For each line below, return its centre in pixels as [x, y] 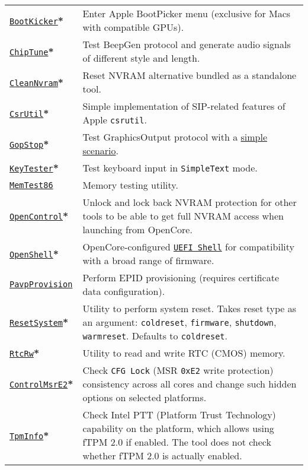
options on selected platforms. [145, 397]
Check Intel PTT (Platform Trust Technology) [179, 415]
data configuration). [124, 291]
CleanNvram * [37, 82]
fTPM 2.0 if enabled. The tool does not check [177, 442]
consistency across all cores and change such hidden [190, 384]
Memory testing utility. [130, 185]
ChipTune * [32, 51]
